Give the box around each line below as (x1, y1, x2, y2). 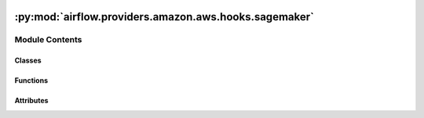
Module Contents (14, 34, 82, 45)
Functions (14, 76, 49, 85)
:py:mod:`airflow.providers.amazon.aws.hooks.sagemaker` (14, 10, 314, 23)
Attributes (14, 96, 49, 105)
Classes (14, 55, 42, 66)
